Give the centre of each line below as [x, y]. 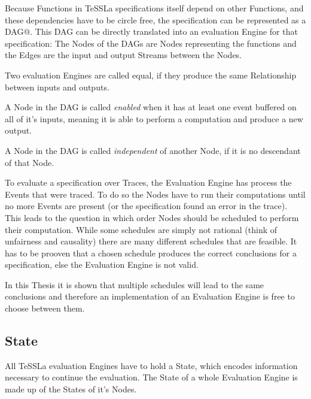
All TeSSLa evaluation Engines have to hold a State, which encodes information [151, 365]
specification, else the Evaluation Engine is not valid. [102, 265]
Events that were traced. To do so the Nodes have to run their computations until [155, 194]
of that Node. [30, 162]
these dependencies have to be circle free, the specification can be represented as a [155, 19]
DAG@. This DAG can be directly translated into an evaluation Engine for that [151, 31]
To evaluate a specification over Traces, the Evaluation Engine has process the [148, 182]
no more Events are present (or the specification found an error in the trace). [146, 206]
